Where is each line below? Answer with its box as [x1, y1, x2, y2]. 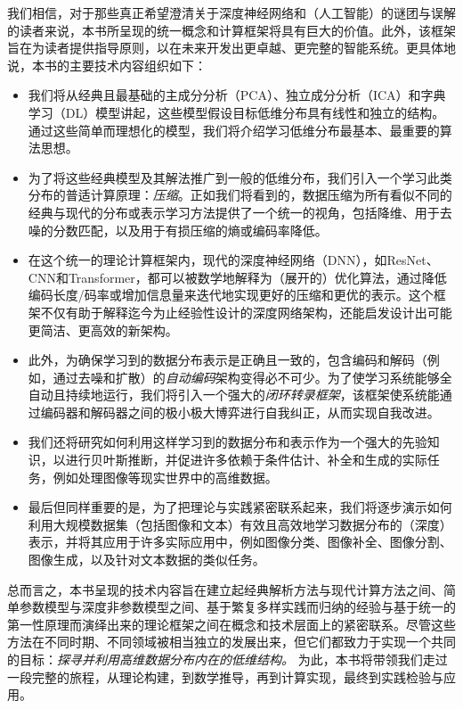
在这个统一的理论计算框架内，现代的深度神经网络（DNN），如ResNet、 [28, 251, 439, 269]
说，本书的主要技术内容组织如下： [7, 55, 207, 74]
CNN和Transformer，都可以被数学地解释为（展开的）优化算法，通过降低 [28, 268, 447, 286]
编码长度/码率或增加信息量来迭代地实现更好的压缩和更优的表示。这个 [28, 285, 434, 304]
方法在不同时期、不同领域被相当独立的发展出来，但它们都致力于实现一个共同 [7, 632, 456, 651]
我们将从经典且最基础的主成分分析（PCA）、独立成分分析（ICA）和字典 [28, 86, 446, 104]
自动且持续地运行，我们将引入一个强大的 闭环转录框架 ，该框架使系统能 [28, 385, 440, 404]
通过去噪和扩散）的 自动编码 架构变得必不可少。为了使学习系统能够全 [53, 367, 452, 386]
